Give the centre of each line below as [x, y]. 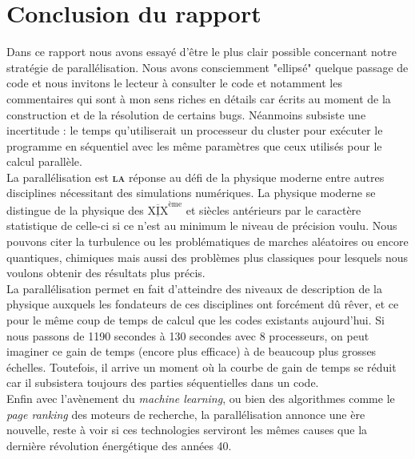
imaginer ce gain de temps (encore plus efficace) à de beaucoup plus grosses [192, 351]
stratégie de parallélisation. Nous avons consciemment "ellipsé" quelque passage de [207, 67]
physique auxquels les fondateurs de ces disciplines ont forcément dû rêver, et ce [203, 304]
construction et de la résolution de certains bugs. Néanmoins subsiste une [186, 114]
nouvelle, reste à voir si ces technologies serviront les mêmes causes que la [187, 430]
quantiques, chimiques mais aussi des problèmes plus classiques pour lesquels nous [207, 257]
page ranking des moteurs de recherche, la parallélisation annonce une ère [186, 414]
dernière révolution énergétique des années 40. [119, 445]
